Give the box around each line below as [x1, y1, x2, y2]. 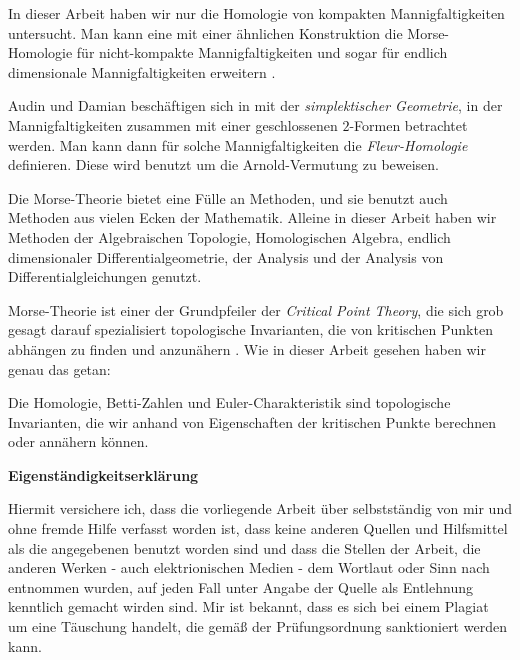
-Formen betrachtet [349, 114, 468, 135]
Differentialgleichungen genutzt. [8, 266, 202, 287]
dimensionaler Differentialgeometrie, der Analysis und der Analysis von [8, 246, 444, 267]
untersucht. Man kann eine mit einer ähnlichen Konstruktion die [8, 22, 403, 43]
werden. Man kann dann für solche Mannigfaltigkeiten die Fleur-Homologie [8, 134, 468, 155]
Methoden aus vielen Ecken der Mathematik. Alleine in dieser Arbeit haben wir [8, 207, 497, 228]
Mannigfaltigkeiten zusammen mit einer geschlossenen [8, 114, 338, 135]
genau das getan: [8, 358, 111, 379]
